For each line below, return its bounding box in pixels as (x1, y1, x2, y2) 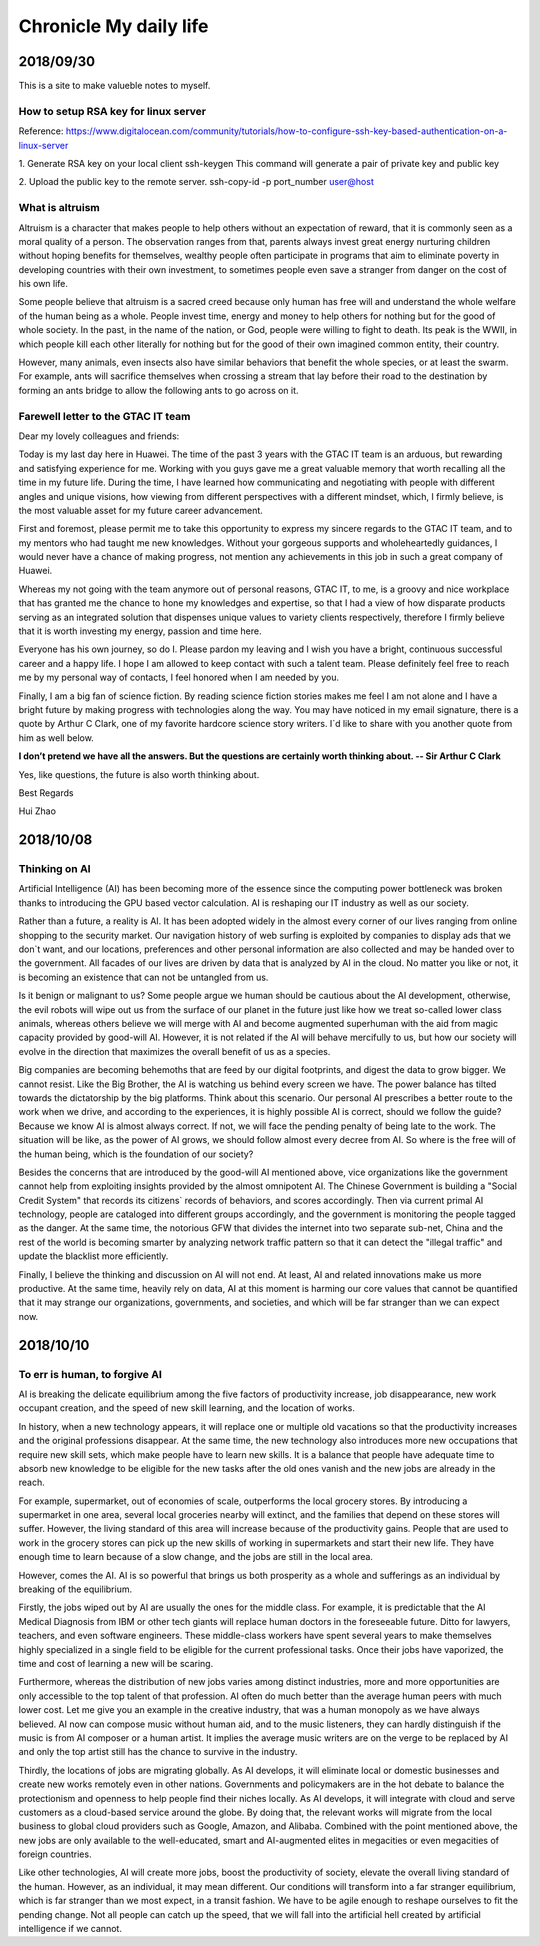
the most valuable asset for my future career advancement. (18, 504, 264, 516)
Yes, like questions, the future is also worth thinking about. (18, 768, 260, 780)
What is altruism (18, 201, 100, 215)
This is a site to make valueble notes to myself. (18, 80, 211, 92)
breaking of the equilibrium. (18, 1583, 133, 1595)
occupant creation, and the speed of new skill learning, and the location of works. (18, 1402, 355, 1414)
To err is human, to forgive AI (18, 1367, 162, 1381)
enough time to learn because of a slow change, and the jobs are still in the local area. (18, 1551, 374, 1563)
